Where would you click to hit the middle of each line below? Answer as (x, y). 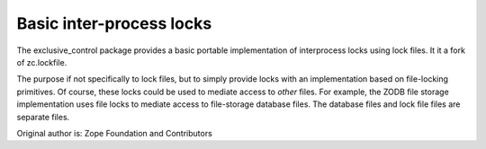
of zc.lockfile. (42, 62)
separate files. (43, 117)
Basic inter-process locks (114, 23)
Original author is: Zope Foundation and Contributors (115, 133)
